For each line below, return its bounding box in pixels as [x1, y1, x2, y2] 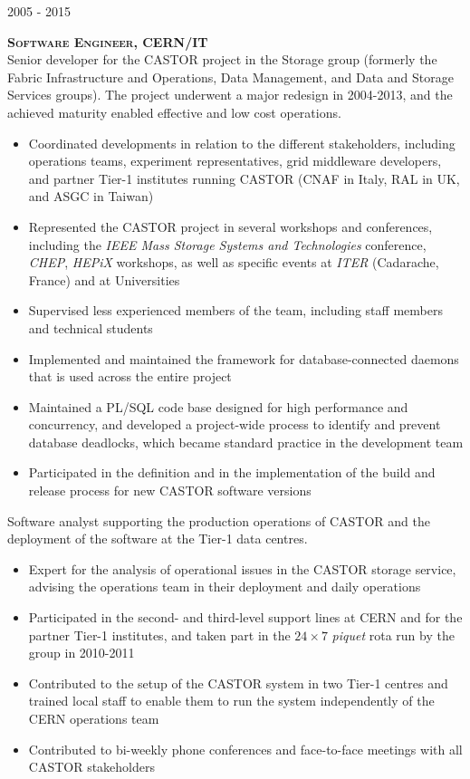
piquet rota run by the [331, 625, 455, 644]
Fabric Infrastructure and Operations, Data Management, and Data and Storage [7, 67, 454, 86]
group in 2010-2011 [28, 643, 135, 662]
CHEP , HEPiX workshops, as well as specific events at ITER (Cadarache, [28, 253, 439, 272]
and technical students [28, 318, 153, 337]
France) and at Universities [28, 270, 180, 289]
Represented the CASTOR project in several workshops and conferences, [28, 216, 433, 236]
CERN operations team [28, 709, 159, 727]
